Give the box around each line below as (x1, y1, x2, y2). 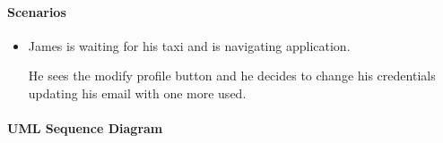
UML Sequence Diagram (7, 119, 163, 138)
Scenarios (7, 2, 66, 21)
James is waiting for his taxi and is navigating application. (28, 36, 351, 55)
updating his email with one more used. (28, 83, 247, 102)
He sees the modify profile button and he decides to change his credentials (28, 66, 436, 85)
